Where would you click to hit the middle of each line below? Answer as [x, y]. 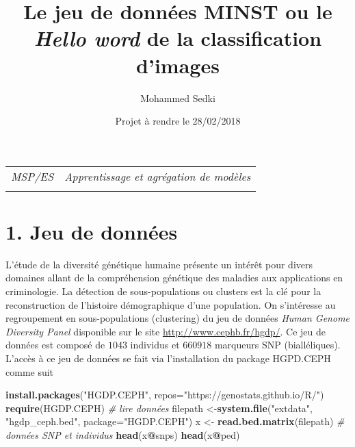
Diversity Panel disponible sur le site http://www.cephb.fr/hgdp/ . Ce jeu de [166, 331]
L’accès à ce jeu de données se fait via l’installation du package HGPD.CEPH [168, 358]
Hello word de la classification [178, 38]
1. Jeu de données [92, 231]
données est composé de [55, 345]
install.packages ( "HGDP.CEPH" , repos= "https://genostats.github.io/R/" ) [165, 395]
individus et [155, 345]
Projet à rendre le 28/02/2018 [178, 121]
